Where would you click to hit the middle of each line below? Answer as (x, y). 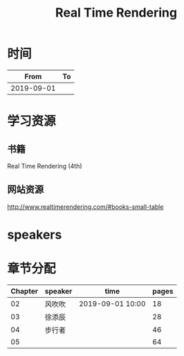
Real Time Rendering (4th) (45, 166)
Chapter (24, 291)
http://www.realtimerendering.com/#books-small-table (85, 207)
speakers (35, 235)
